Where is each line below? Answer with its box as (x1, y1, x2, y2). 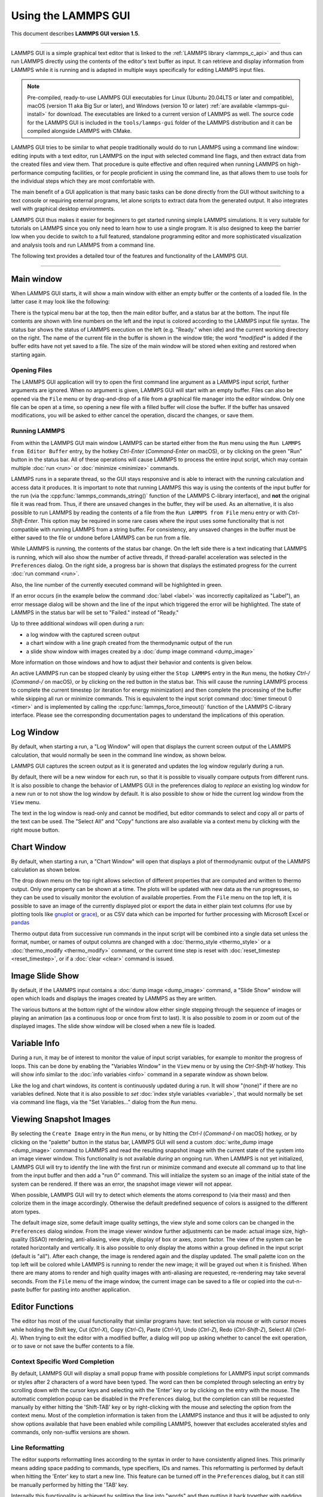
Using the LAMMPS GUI (11, 9, 130, 22)
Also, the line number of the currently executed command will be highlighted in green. (11, 581, 223, 588)
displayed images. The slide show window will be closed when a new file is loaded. (11, 1023, 217, 1030)
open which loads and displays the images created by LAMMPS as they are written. (11, 995, 217, 1002)
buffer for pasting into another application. (26, 1286, 131, 1293)
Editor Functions (11, 1302, 74, 1312)
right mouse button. (11, 826, 60, 834)
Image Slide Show (11, 971, 80, 981)
